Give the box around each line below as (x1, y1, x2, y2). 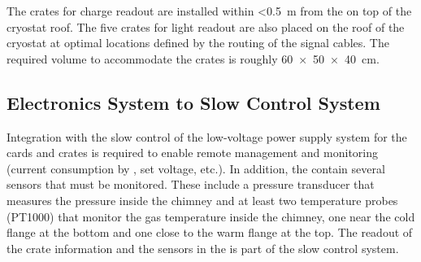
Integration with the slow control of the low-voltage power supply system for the (7, 128, 407, 145)
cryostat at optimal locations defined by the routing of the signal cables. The (7, 34, 389, 51)
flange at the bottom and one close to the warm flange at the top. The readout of (7, 224, 413, 241)
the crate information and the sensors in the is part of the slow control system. (7, 239, 399, 256)
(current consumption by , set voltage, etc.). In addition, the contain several (7, 159, 385, 177)
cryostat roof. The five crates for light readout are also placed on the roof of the (7, 18, 405, 35)
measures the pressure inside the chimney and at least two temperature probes (7, 191, 398, 208)
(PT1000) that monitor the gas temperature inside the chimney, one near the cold (7, 207, 415, 225)
